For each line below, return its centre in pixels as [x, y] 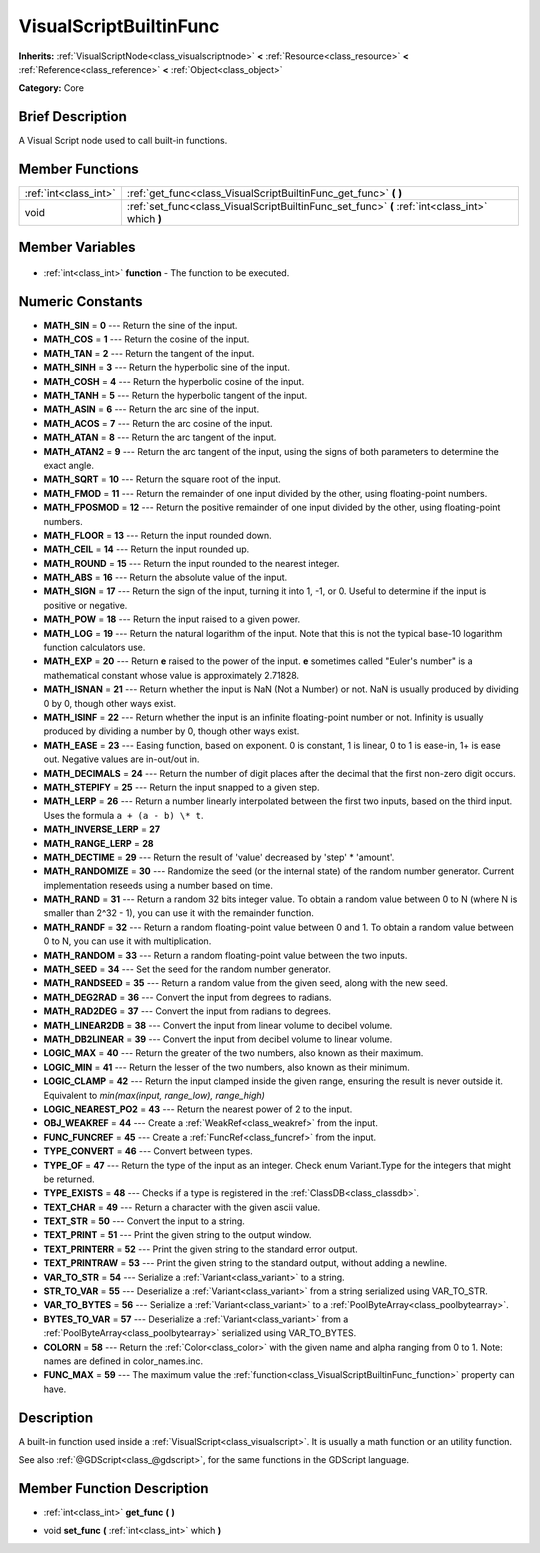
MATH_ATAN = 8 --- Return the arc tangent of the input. [160, 437]
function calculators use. [94, 647]
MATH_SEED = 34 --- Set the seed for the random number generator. [187, 969]
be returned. [69, 1179]
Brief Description [72, 116]
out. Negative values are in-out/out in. [121, 759]
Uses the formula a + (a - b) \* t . [123, 815]
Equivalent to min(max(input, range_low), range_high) [154, 1095]
